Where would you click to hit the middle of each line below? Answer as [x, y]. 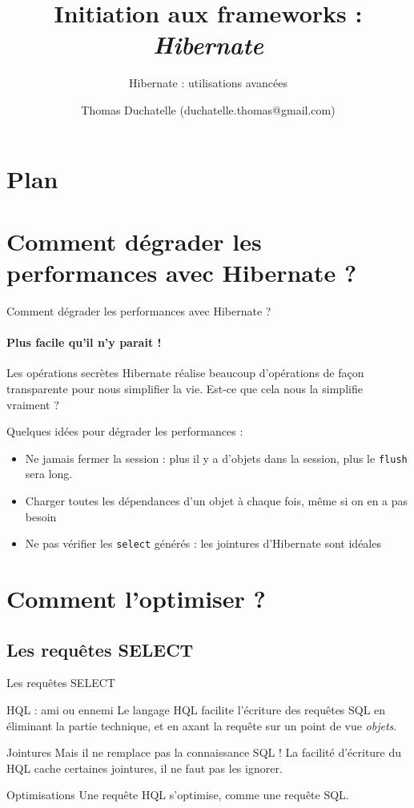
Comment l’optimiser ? [136, 599]
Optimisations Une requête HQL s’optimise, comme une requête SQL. [178, 795]
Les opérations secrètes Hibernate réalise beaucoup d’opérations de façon [185, 373]
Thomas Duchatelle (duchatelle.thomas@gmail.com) [208, 109]
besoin [41, 516]
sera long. [49, 474]
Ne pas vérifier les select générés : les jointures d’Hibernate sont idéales [203, 543]
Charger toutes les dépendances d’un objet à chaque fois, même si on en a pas [217, 501]
